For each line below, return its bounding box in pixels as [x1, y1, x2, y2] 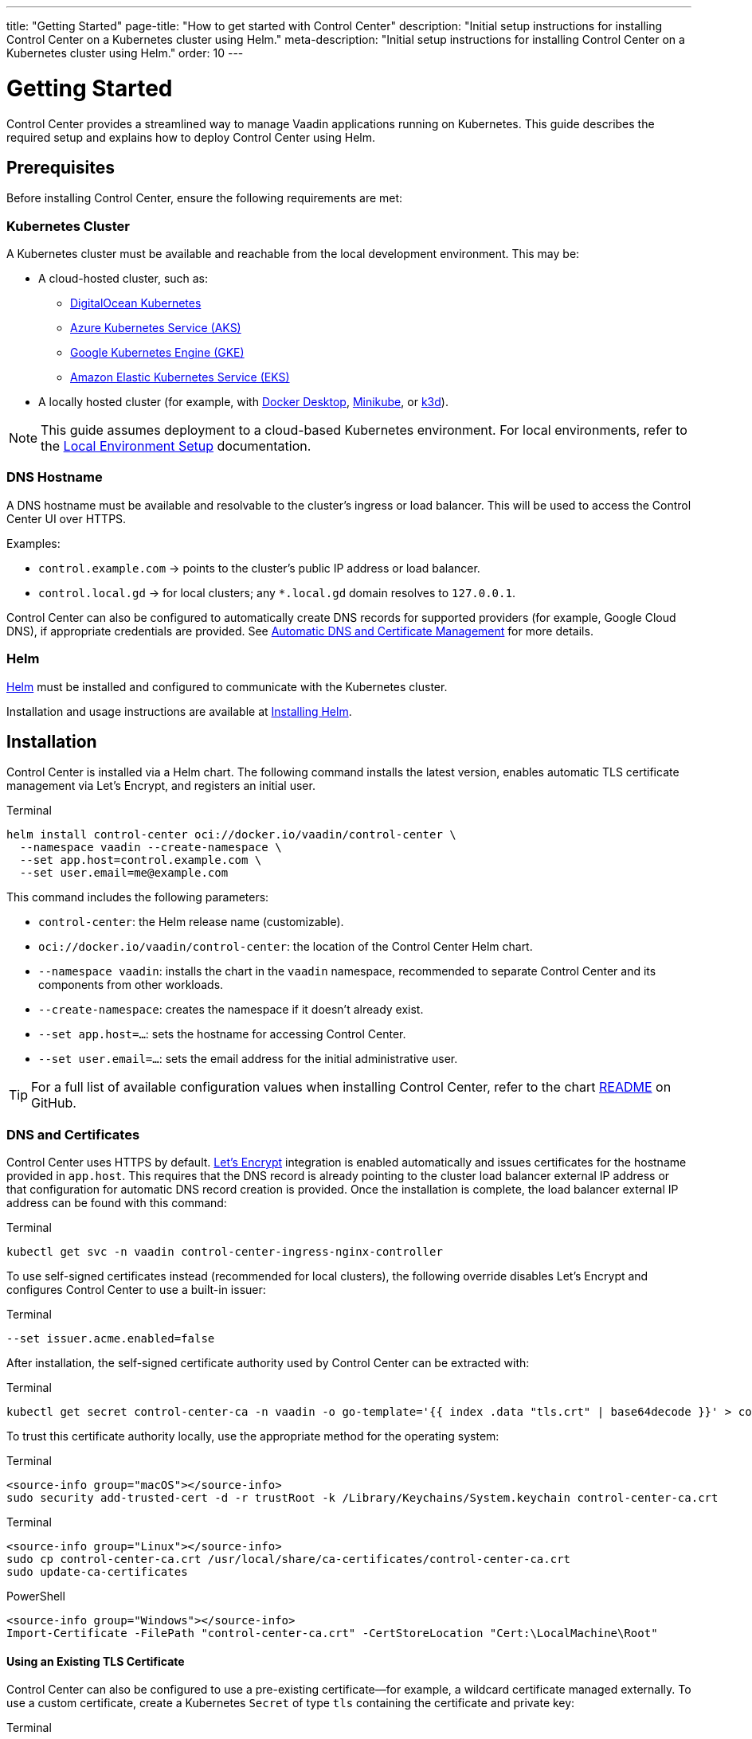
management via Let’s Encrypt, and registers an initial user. [6, 779, 315, 793]
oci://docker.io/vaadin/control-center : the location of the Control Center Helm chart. [38, 940, 533, 954]
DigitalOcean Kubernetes [70, 296, 202, 311]
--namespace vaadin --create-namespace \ [19, 841, 282, 854]
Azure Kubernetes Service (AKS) [70, 321, 241, 335]
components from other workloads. [38, 978, 224, 992]
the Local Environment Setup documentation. [41, 438, 311, 455]
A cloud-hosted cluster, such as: [38, 272, 209, 286]
